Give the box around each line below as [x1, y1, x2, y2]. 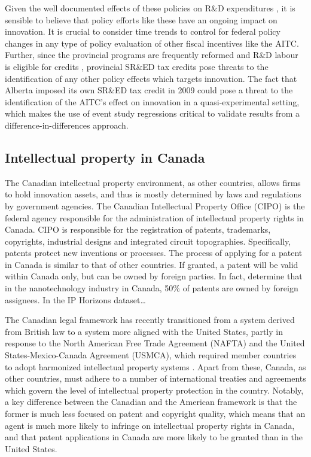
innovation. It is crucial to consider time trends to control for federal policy [5, 25, 280, 38]
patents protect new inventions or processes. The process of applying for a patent [5, 246, 303, 259]
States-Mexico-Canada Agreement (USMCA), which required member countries [5, 349, 297, 361]
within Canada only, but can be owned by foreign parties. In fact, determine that [5, 270, 303, 282]
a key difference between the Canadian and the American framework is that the [5, 395, 297, 408]
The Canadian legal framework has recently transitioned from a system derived [5, 313, 295, 326]
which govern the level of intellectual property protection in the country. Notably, [5, 383, 304, 396]
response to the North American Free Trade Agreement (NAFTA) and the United [5, 337, 305, 349]
